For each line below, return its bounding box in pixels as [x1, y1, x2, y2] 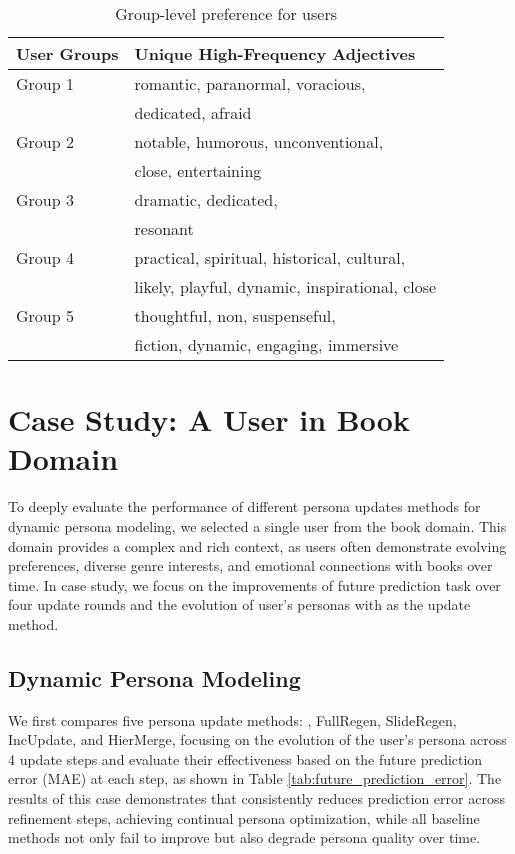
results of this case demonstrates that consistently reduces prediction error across [8, 788, 505, 809]
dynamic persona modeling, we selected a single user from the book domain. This [8, 515, 507, 536]
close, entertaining [134, 159, 262, 182]
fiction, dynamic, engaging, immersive [134, 333, 399, 356]
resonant [134, 217, 194, 240]
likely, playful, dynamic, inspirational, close [134, 275, 437, 298]
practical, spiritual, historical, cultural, [134, 246, 406, 269]
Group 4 [16, 246, 74, 269]
